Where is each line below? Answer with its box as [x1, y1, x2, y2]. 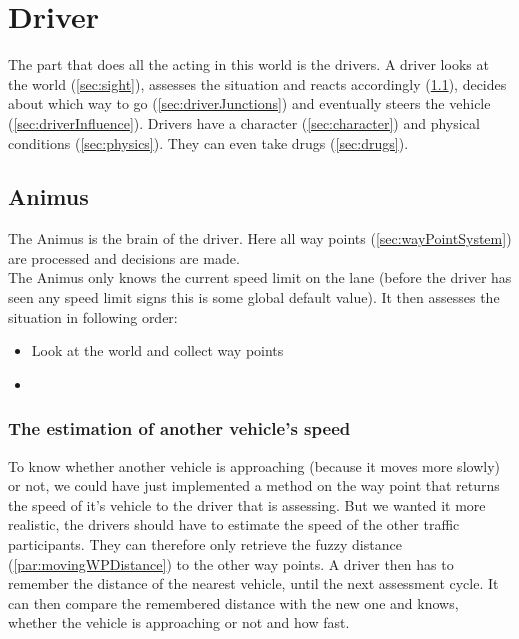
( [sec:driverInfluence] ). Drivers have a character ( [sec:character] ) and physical [8, 112, 480, 133]
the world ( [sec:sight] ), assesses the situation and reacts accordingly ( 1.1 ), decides [8, 73, 507, 94]
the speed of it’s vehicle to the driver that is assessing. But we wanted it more [8, 494, 486, 515]
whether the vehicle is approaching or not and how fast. [8, 612, 350, 633]
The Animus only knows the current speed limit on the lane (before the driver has [8, 267, 512, 288]
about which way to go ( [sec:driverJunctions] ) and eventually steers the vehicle [8, 93, 491, 114]
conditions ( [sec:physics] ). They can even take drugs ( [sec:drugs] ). [8, 132, 409, 153]
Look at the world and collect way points [31, 340, 284, 361]
